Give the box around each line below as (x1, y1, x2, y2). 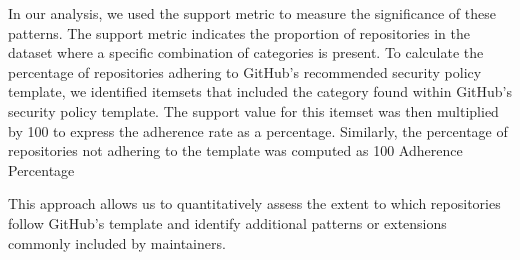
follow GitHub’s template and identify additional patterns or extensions (8, 212, 447, 233)
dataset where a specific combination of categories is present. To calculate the (8, 42, 484, 63)
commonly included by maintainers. (8, 232, 226, 253)
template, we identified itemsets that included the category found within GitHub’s (8, 81, 512, 102)
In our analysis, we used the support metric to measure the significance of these (8, 3, 496, 23)
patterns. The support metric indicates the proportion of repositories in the (8, 22, 470, 43)
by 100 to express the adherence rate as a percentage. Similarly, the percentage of (8, 120, 508, 141)
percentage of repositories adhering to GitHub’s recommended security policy (8, 61, 482, 82)
